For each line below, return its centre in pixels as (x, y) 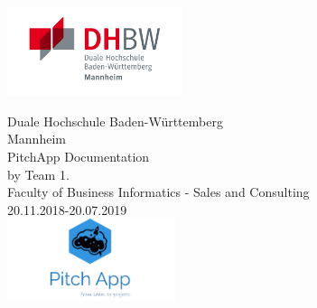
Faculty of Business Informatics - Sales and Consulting (158, 192)
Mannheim (37, 139)
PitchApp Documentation (79, 157)
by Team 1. (38, 174)
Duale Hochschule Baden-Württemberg (115, 121)
